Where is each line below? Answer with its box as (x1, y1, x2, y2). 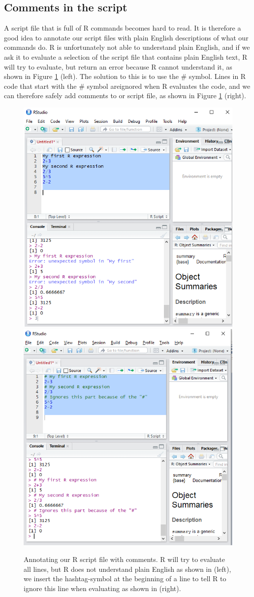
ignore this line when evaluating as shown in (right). (24, 583, 181, 593)
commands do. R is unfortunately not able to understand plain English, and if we (4, 42, 250, 52)
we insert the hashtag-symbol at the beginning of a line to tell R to (24, 573, 226, 584)
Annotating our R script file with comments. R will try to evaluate (24, 554, 225, 564)
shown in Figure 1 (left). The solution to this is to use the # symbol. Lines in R (4, 71, 246, 81)
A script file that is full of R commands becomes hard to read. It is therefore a (4, 23, 241, 33)
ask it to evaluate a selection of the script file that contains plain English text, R (4, 51, 248, 62)
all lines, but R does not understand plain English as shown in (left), (24, 563, 231, 574)
